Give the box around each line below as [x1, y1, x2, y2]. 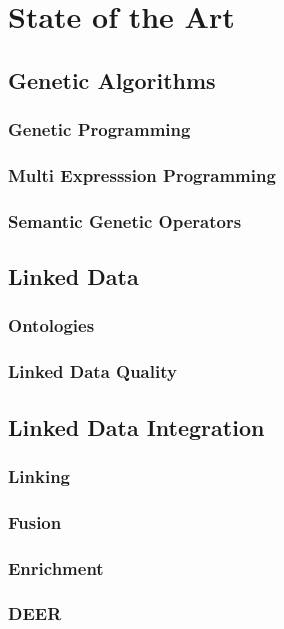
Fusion [8, 509, 62, 534]
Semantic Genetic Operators [8, 208, 242, 233]
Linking [8, 463, 71, 488]
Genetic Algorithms [8, 64, 216, 95]
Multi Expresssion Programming [8, 162, 276, 187]
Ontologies [8, 313, 95, 338]
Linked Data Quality [8, 359, 177, 384]
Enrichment [8, 555, 104, 580]
